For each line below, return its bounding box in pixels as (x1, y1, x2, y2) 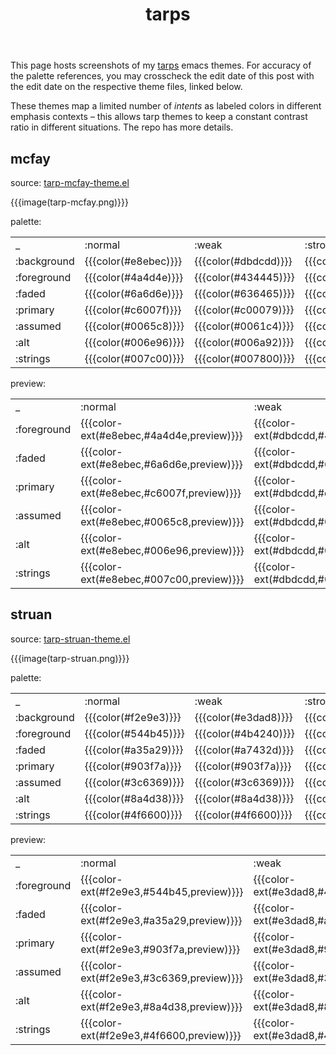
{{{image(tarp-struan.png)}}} (10, 652, 130, 664)
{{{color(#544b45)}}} (84, 726, 185, 740)
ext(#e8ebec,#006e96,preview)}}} (80, 544, 245, 557)
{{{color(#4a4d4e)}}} (84, 271, 184, 284)
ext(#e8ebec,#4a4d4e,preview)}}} (80, 429, 243, 442)
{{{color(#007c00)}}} (84, 352, 185, 365)
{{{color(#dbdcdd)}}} (194, 254, 293, 268)
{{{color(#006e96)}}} (84, 336, 185, 349)
